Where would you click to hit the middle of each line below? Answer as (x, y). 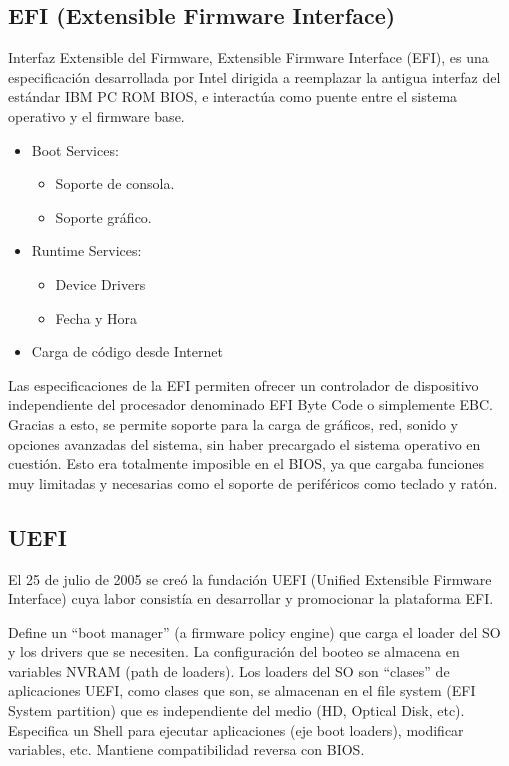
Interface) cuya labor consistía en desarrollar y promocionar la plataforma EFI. (251, 598)
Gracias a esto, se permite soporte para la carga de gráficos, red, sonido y (233, 423)
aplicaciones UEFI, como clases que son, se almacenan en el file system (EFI (242, 690)
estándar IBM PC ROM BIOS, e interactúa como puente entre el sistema (233, 96)
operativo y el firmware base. (96, 115)
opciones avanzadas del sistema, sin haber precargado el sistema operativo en (244, 443)
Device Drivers (100, 283)
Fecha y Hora (96, 317)
